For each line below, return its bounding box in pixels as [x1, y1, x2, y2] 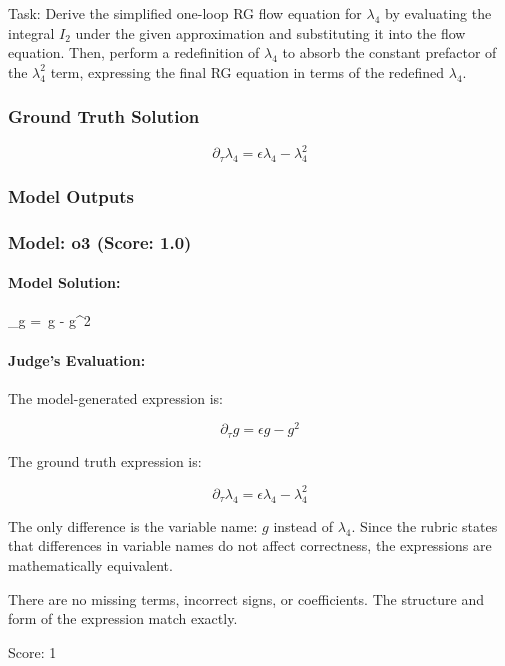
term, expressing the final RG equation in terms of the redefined [50, 61, 445, 82]
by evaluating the [385, 3, 492, 23]
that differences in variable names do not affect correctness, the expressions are [8, 535, 492, 556]
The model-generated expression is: [8, 387, 223, 408]
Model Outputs [8, 183, 134, 208]
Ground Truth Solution [8, 104, 200, 129]
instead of [273, 515, 334, 536]
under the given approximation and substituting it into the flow [75, 22, 466, 43]
